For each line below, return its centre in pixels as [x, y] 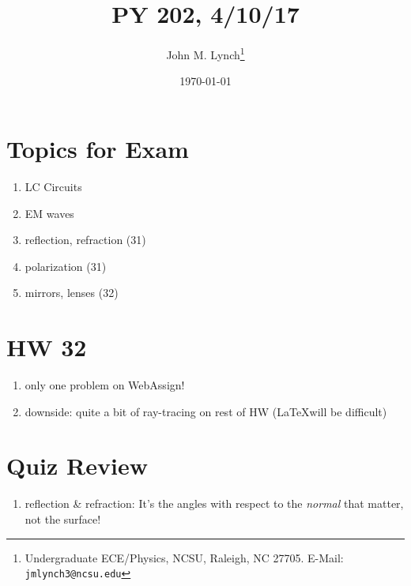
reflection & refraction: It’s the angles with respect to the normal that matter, [214, 503]
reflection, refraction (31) [85, 240]
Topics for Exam [98, 148]
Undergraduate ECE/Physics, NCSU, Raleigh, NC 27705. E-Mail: [184, 557]
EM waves [49, 213]
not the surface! [63, 518]
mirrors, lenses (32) [72, 293]
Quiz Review [77, 466]
